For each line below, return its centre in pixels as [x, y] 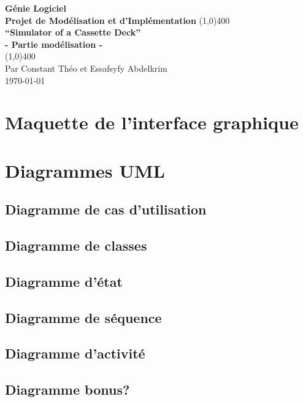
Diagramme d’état [64, 281]
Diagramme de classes [76, 245]
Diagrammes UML [85, 170]
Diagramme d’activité [75, 353]
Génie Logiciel [36, 8]
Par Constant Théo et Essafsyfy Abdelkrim [86, 68]
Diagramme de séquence [83, 317]
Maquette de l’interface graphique [152, 122]
